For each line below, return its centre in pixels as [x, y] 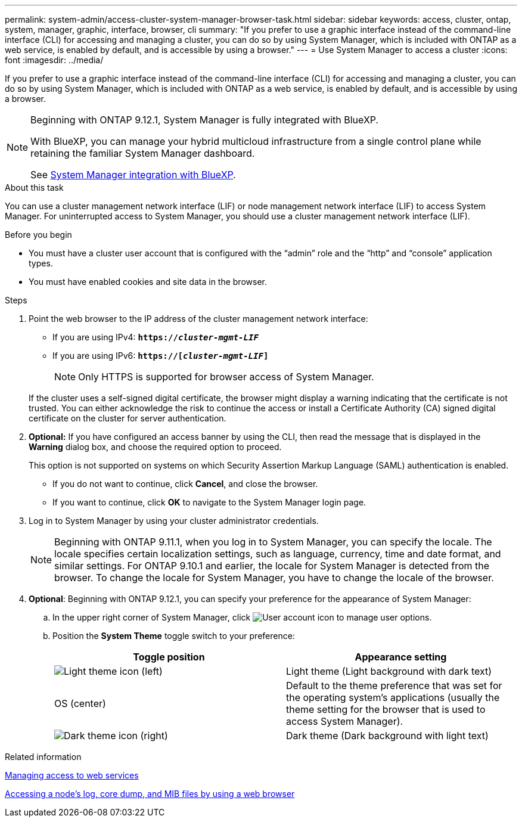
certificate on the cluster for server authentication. [128, 418]
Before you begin [38, 235]
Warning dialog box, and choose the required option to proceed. [155, 447]
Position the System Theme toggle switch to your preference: [174, 636]
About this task [34, 187]
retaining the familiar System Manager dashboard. [143, 153]
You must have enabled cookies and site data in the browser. [148, 282]
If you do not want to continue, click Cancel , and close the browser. [185, 484]
